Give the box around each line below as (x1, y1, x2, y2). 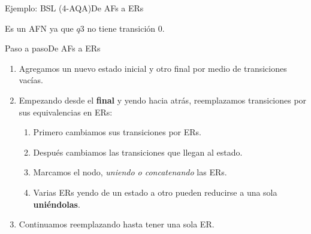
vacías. (19, 74, 43, 86)
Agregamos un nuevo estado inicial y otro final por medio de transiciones (19, 62, 287, 74)
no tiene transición (87, 22, 156, 34)
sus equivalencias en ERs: (19, 105, 113, 118)
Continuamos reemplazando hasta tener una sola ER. (19, 218, 215, 230)
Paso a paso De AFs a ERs (5, 42, 101, 54)
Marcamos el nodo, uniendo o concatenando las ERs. (33, 166, 227, 178)
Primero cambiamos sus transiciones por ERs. (33, 126, 201, 138)
